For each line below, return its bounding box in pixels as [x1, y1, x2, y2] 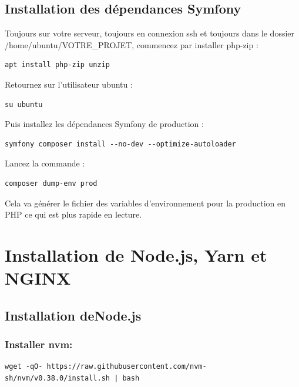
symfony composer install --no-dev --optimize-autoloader [5, 139, 236, 148]
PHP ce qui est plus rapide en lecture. [5, 208, 142, 221]
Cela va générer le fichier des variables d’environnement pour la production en [5, 196, 285, 209]
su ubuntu [5, 100, 43, 109]
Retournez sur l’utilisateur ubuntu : [5, 78, 133, 90]
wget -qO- [5, 362, 43, 371]
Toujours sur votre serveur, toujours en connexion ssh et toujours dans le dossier [5, 27, 295, 39]
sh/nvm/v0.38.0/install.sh [5, 373, 110, 382]
